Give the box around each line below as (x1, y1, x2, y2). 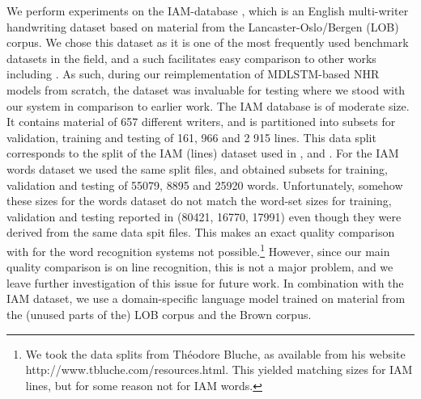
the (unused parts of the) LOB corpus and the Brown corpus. (6, 305, 312, 322)
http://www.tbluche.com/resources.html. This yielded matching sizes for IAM (25, 361, 413, 378)
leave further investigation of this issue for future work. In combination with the (6, 274, 404, 291)
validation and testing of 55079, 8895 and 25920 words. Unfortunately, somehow (6, 176, 403, 193)
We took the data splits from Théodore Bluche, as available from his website (25, 345, 406, 362)
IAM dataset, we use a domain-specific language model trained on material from (6, 290, 406, 307)
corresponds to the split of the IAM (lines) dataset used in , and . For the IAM (6, 145, 399, 162)
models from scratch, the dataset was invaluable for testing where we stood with (6, 81, 406, 98)
